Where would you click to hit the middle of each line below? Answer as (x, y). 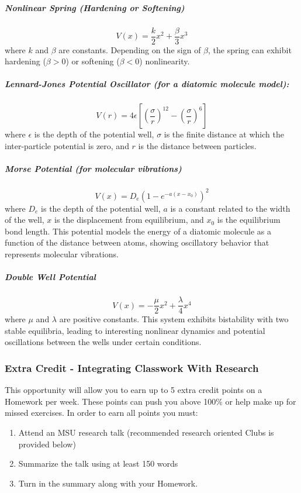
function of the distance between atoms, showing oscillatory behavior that (137, 242)
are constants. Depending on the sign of (130, 49)
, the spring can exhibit (250, 49)
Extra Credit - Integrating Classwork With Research (132, 368)
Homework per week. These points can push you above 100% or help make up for (150, 401)
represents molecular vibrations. (62, 254)
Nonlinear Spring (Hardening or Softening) (95, 7)
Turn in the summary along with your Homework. (108, 483)
